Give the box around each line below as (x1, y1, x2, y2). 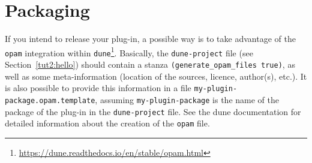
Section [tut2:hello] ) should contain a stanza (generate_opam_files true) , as (5, 58, 295, 71)
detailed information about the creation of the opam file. (5, 117, 210, 129)
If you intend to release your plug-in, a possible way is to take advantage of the (5, 32, 296, 45)
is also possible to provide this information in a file (5, 81, 191, 94)
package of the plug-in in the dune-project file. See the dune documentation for (5, 105, 301, 117)
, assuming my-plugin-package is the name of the (95, 93, 279, 105)
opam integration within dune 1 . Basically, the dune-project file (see (5, 44, 253, 59)
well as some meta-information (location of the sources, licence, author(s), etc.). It (5, 70, 307, 82)
